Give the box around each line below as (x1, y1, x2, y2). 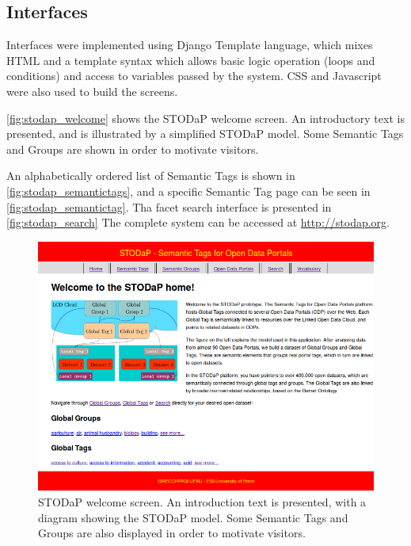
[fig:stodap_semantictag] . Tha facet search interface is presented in (6, 198, 332, 215)
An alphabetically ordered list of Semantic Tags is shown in (6, 167, 295, 184)
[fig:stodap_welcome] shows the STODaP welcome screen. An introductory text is (6, 109, 405, 126)
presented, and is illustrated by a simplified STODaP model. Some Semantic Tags (6, 125, 404, 142)
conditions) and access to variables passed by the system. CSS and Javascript (6, 67, 382, 84)
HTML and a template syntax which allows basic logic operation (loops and (6, 52, 375, 68)
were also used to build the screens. (6, 82, 178, 99)
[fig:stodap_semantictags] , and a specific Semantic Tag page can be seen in (6, 182, 371, 199)
